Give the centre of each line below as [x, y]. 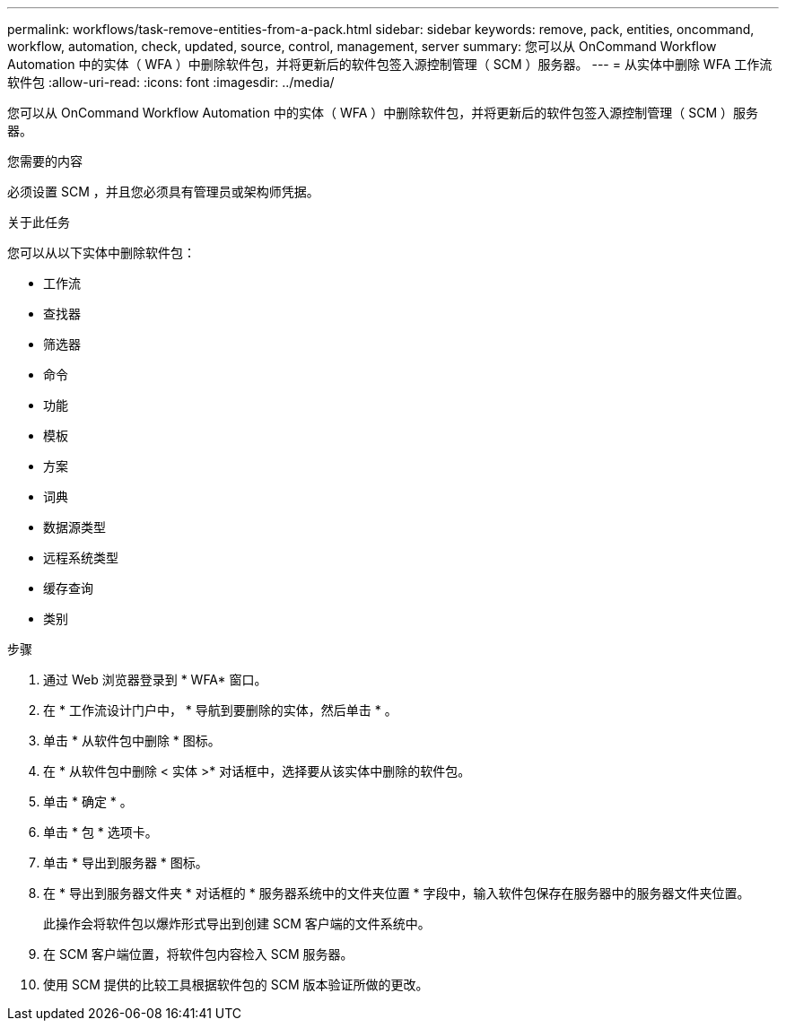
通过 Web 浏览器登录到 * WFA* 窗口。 [155, 680]
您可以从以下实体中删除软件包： [101, 253]
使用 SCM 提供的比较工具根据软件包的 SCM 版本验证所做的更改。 [236, 984]
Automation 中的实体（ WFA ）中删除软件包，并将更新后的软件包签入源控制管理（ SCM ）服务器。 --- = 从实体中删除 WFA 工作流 [390, 64]
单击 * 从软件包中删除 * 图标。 [132, 741]
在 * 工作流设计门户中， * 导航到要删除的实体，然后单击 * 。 [220, 710]
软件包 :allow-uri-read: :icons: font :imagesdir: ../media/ [171, 82]
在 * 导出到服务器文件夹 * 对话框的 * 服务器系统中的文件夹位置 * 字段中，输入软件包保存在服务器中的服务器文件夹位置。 [397, 893]
